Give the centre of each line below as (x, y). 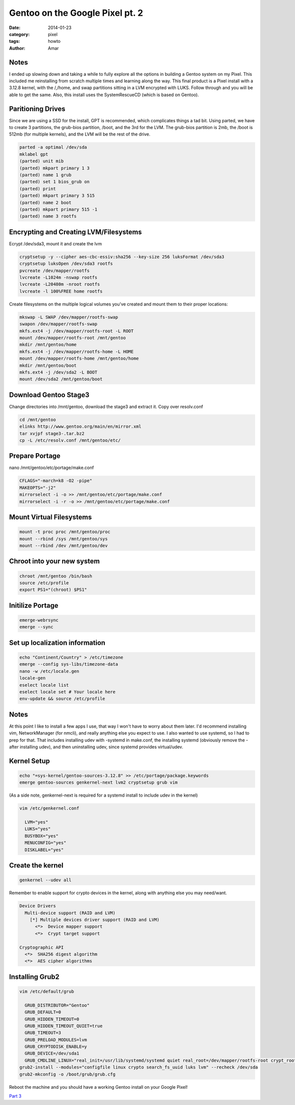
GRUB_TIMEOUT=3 (43, 1033)
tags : (15, 41)
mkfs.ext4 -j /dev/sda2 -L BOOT (59, 372)
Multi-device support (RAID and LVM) (70, 913)
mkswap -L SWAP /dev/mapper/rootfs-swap (69, 317)
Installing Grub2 (34, 977)
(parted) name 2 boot (45, 202)
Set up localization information (57, 643)
